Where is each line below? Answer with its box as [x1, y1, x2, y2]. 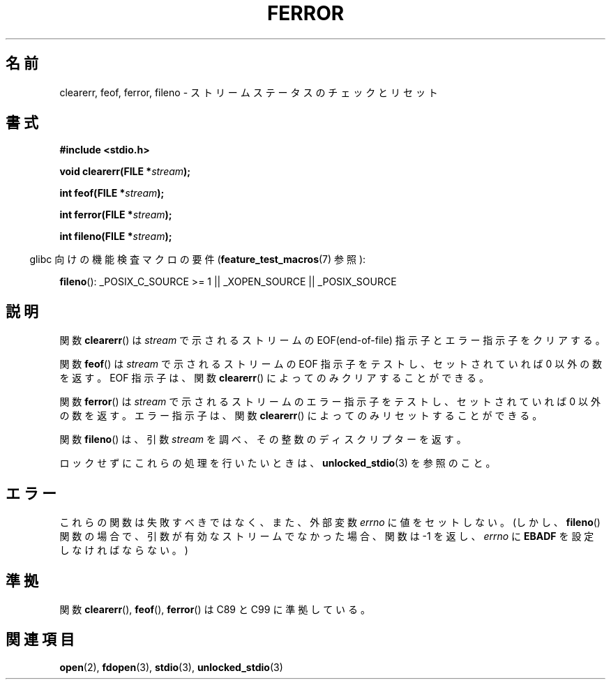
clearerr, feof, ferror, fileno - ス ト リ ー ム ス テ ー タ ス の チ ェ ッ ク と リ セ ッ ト [59, 86, 438, 98]
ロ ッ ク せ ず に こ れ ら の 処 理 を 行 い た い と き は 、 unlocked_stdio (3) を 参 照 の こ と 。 [59, 457, 496, 469]
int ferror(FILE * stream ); [59, 209, 172, 221]
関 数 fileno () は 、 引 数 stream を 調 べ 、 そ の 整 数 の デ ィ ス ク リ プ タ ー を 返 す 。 [59, 433, 467, 446]
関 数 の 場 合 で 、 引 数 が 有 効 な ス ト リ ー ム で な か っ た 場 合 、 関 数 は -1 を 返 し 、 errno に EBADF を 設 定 [59, 530, 594, 543]
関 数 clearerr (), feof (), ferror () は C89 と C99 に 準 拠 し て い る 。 [59, 603, 370, 615]
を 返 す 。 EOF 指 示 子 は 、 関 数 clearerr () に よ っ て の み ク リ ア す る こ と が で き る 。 [59, 372, 489, 384]
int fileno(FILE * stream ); [59, 230, 172, 243]
